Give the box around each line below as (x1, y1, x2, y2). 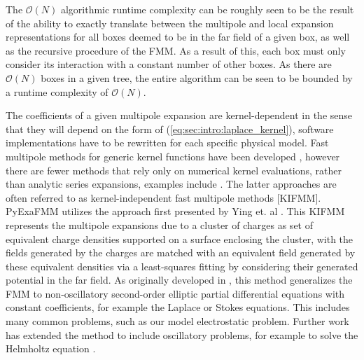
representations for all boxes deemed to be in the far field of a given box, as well (6, 29, 350, 44)
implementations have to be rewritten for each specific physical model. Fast (6, 135, 329, 150)
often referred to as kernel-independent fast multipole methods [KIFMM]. (6, 190, 321, 205)
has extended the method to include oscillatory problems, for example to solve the (6, 327, 358, 342)
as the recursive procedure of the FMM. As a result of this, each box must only (6, 43, 346, 57)
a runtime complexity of (6, 84, 108, 99)
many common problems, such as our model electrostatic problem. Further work (6, 314, 349, 328)
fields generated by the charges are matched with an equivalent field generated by (6, 245, 356, 260)
